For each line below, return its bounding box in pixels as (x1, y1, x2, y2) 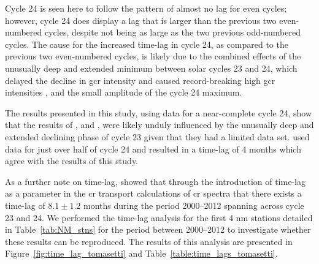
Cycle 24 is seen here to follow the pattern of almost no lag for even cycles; (5, 2, 287, 14)
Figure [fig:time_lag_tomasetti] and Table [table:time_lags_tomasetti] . (5, 247, 278, 260)
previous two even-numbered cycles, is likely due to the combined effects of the (5, 50, 301, 62)
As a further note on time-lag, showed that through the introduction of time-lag (5, 175, 306, 187)
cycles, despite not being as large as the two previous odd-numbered (44, 26, 301, 39)
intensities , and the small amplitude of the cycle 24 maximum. (5, 86, 242, 99)
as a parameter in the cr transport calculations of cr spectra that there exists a (5, 187, 302, 200)
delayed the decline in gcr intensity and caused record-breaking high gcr (5, 74, 275, 86)
